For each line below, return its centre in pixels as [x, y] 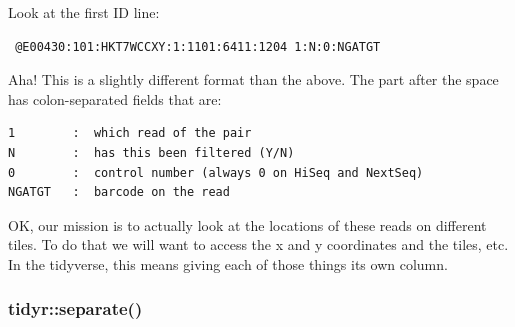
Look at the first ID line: [84, 12]
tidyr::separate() [75, 308]
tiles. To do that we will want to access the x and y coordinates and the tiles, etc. [258, 244]
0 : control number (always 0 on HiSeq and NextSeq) [216, 172]
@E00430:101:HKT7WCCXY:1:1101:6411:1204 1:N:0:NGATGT [198, 46]
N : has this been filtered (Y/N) [151, 152]
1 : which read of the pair [130, 133]
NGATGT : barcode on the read [119, 192]
